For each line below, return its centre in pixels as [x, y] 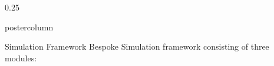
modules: [21, 58]
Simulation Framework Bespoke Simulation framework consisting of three [137, 46]
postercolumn [29, 27]
